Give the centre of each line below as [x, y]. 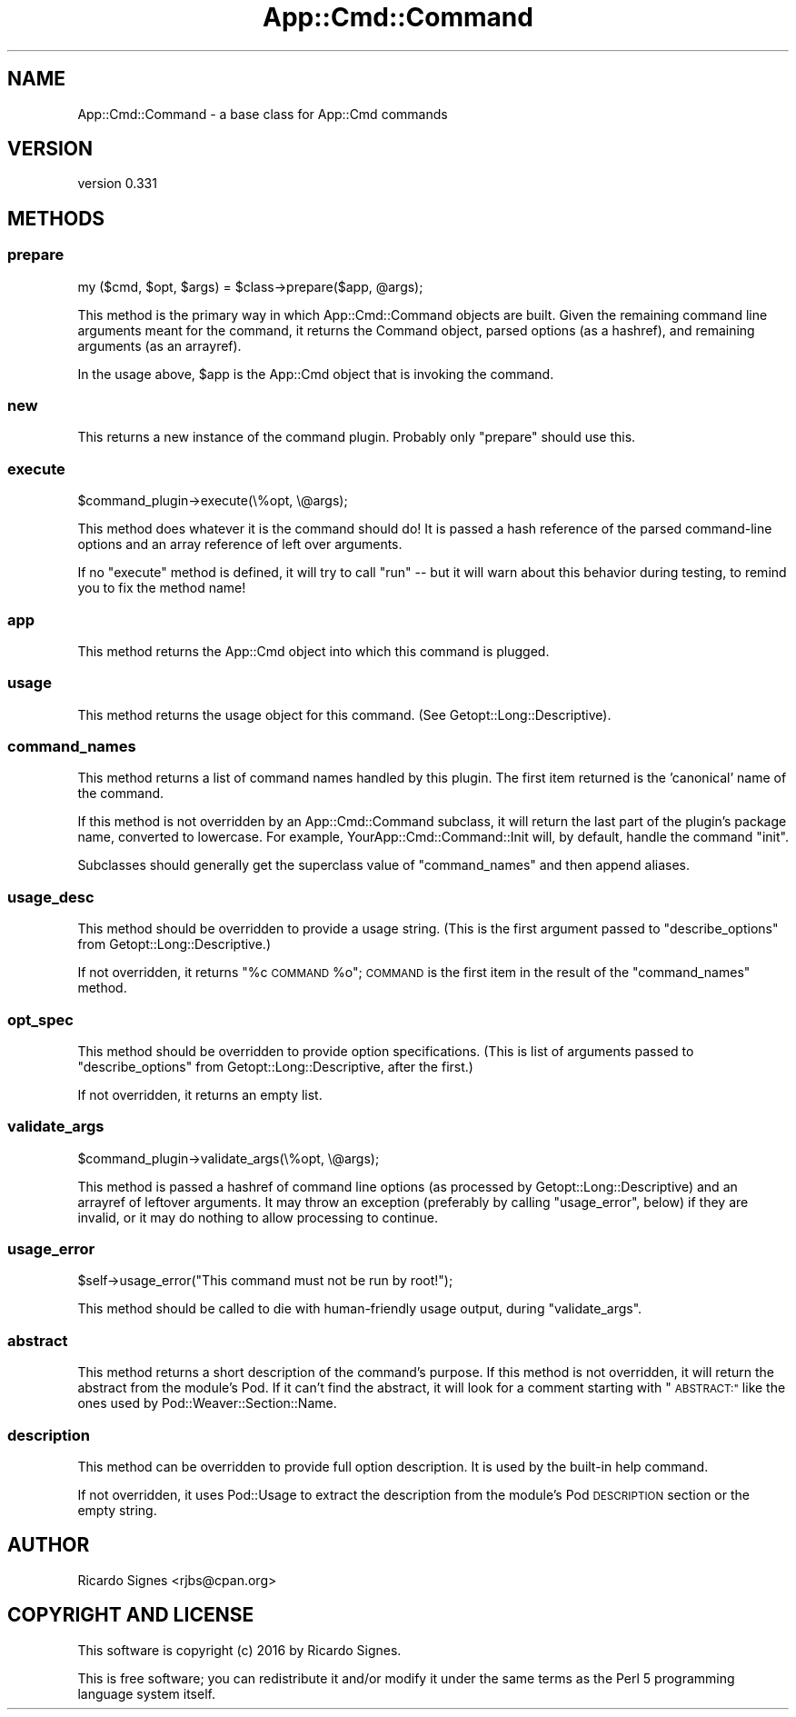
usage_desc [51, 897]
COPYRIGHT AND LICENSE [131, 1615]
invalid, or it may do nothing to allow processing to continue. [258, 1217]
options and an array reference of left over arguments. [240, 544]
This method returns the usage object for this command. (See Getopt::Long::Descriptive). [344, 714]
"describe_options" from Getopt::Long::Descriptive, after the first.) [275, 1066]
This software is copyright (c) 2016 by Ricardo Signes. [239, 1650]
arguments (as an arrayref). [159, 345]
